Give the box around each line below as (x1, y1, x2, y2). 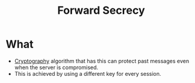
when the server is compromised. (14, 64, 99, 71)
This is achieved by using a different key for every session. (14, 70, 162, 77)
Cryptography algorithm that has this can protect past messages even (14, 57, 190, 64)
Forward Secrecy (57, 4, 145, 17)
